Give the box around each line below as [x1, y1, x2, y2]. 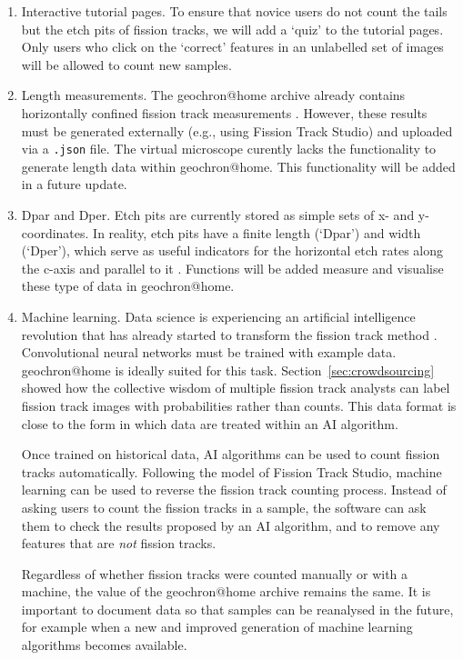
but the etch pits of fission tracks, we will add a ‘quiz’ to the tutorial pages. [21, 19, 444, 38]
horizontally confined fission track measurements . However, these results [21, 103, 428, 122]
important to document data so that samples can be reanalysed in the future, [21, 599, 454, 618]
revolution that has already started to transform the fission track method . [21, 325, 438, 344]
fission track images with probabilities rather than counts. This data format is [21, 395, 457, 415]
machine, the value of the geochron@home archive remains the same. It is [21, 582, 431, 601]
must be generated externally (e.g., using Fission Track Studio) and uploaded [21, 121, 453, 140]
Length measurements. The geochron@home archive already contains [21, 85, 406, 105]
